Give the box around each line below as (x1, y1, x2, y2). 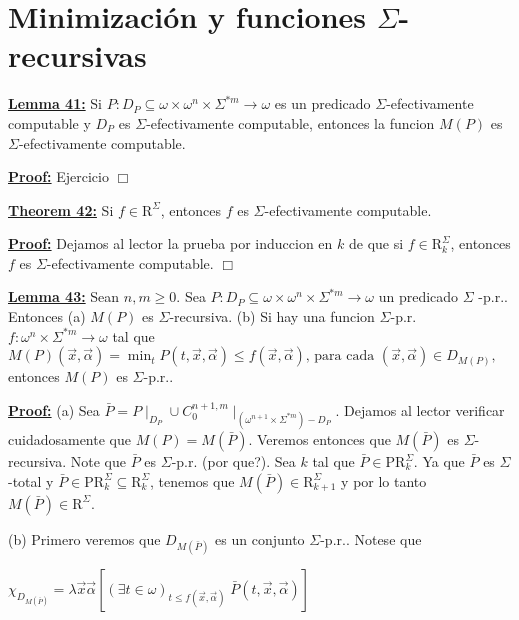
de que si (348, 233, 404, 254)
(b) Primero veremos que (8, 528, 161, 549)
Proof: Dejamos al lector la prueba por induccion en (8, 233, 333, 254)
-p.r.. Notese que (320, 528, 422, 549)
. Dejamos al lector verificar (335, 399, 505, 420)
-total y (8, 470, 54, 491)
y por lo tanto (341, 470, 427, 491)
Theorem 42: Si (8, 199, 114, 220)
